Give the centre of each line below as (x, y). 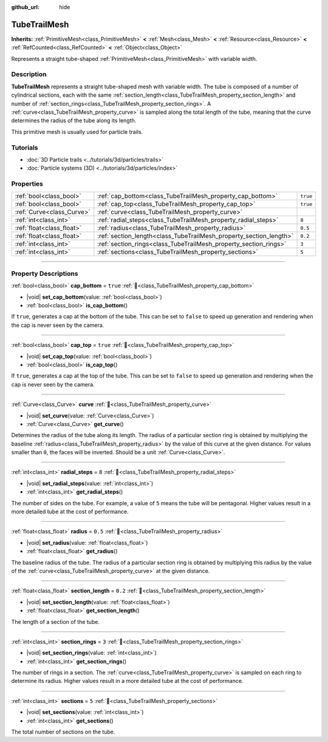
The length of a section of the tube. (56, 621)
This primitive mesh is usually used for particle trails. (77, 131)
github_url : (25, 7)
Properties (27, 184)
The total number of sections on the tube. (63, 732)
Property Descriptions (45, 273)
